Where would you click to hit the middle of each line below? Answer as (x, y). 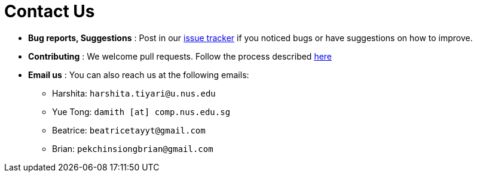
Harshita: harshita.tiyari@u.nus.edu (134, 93)
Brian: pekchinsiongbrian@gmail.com (133, 148)
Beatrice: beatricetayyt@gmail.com (129, 130)
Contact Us (50, 11)
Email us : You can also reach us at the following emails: (139, 74)
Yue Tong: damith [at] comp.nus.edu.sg (141, 111)
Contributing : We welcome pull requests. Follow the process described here (180, 56)
